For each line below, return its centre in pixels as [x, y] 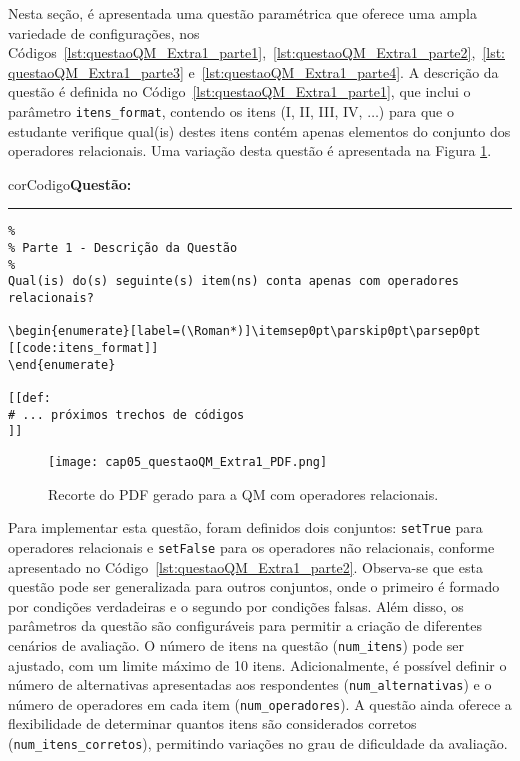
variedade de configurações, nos [104, 32]
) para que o [416, 110]
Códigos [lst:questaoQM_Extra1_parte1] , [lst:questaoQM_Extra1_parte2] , [242, 52]
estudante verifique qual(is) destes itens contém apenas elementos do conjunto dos [259, 130]
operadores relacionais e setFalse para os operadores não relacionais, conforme [251, 546]
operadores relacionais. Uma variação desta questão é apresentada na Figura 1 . [250, 150]
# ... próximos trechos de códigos [126, 414]
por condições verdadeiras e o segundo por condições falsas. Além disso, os [236, 605]
